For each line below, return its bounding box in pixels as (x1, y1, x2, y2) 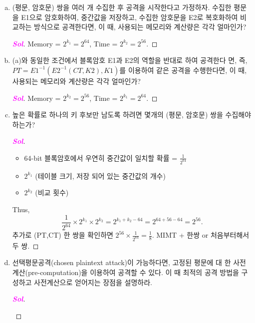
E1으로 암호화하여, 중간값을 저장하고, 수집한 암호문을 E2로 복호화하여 (21, 11, 238, 22)
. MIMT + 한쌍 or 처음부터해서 (152, 230, 250, 240)
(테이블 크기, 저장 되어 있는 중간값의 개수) (35, 170, 166, 181)
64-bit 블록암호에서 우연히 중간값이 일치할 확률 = (24, 152, 178, 163)
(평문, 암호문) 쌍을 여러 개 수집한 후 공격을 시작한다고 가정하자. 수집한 (12, 2, 232, 12)
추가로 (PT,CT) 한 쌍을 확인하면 (12, 230, 113, 240)
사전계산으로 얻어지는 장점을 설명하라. (34, 277, 152, 287)
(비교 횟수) (35, 187, 69, 198)
